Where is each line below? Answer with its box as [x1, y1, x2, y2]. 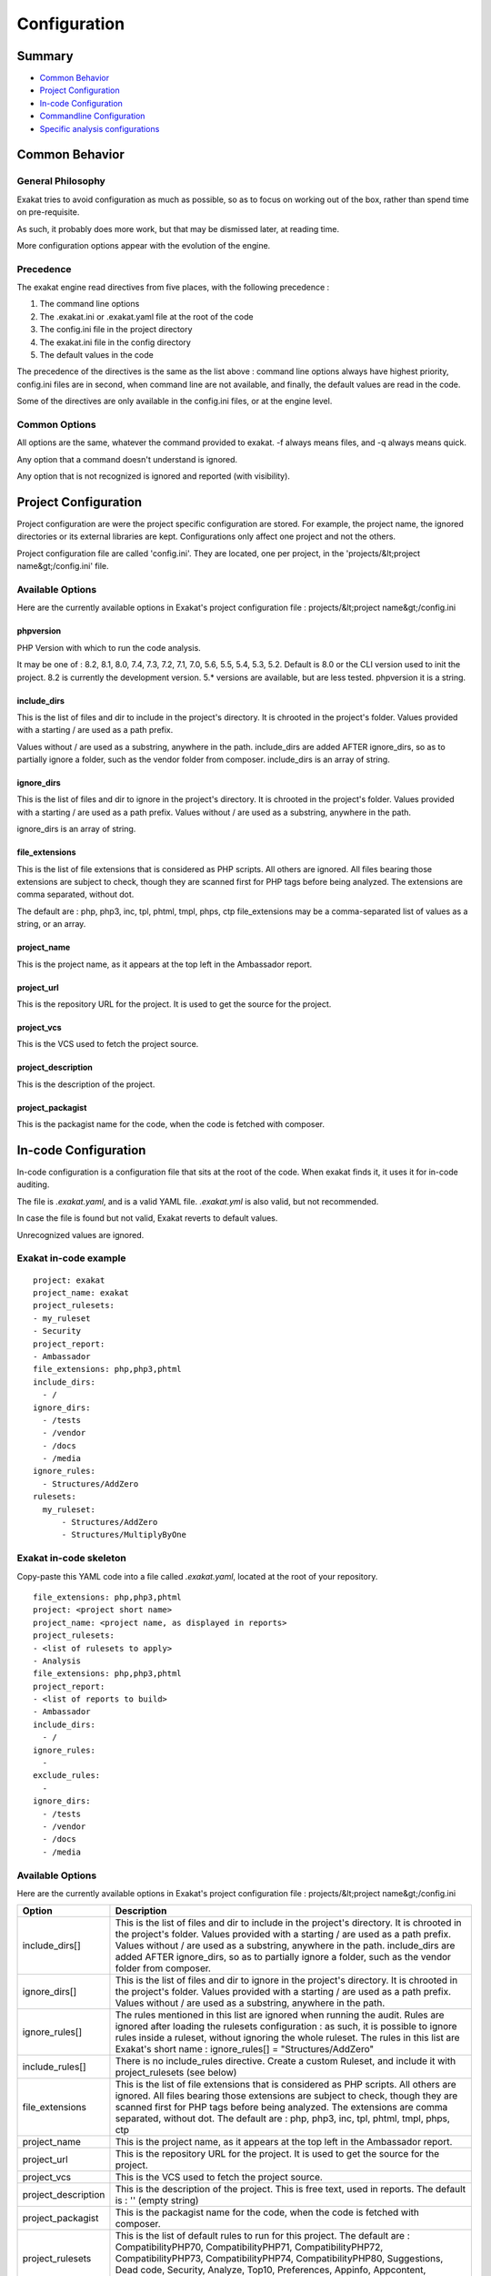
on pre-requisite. [16, 207, 80, 218]
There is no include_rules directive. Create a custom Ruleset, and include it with [115, 2055, 456, 2068]
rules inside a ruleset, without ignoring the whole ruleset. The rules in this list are [115, 2031, 460, 2044]
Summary [16, 48, 74, 64]
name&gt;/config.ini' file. [16, 561, 109, 572]
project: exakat [33, 1275, 105, 1285]
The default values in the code [39, 350, 154, 361]
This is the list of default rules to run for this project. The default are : [115, 2230, 410, 2242]
